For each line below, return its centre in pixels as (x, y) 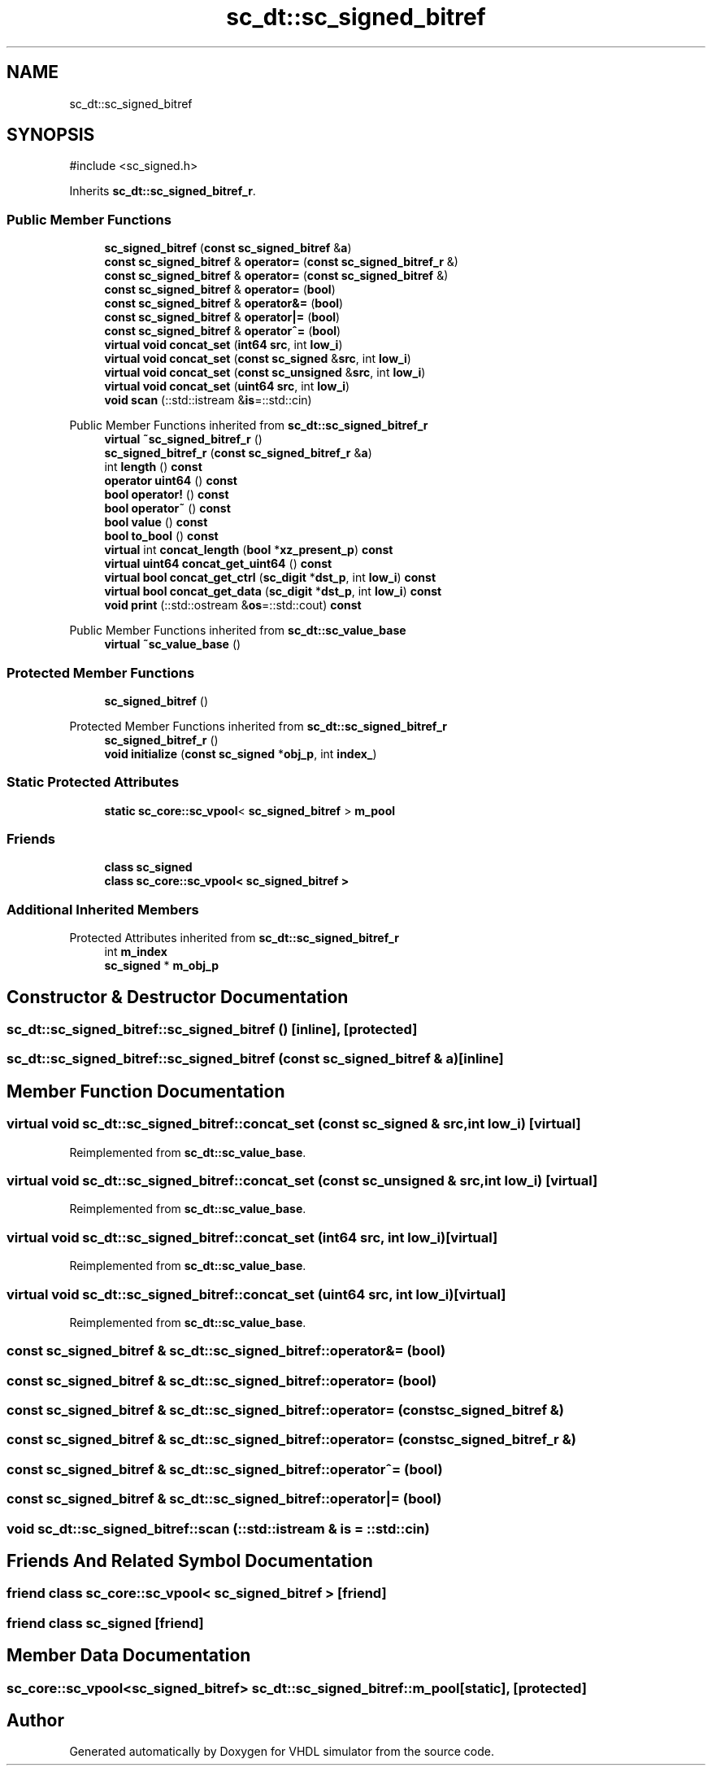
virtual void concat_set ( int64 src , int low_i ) (224, 345)
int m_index (136, 952)
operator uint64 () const (171, 481)
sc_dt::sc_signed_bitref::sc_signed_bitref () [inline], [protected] (212, 1030)
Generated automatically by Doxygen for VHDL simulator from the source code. (282, 1752)
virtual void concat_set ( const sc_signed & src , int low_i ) (258, 359)
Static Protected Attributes (93, 782)
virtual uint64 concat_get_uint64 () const (218, 564)
